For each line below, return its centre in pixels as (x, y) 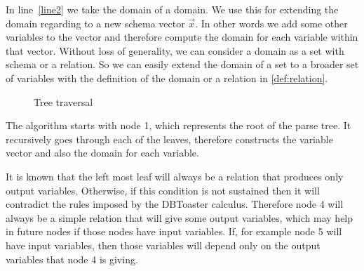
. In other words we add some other (271, 23)
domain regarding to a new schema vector (95, 23)
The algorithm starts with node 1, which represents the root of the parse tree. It (178, 125)
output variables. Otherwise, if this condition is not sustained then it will (163, 190)
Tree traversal (63, 101)
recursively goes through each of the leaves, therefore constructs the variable (169, 139)
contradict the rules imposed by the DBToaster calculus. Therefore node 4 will (175, 204)
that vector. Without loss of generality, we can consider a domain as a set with (175, 50)
